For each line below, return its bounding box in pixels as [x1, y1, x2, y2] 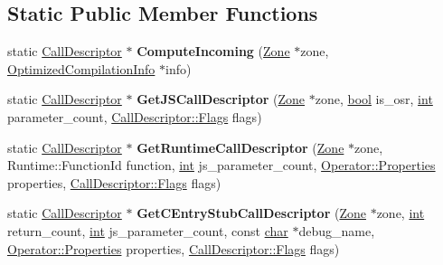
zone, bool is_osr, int [315, 90, 433, 109]
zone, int [376, 203, 425, 222]
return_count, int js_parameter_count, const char [7, 221, 288, 240]
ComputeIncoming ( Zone [137, 42, 290, 61]
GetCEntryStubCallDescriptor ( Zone [137, 203, 366, 222]
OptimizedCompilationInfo [7, 59, 156, 78]
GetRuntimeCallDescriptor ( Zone [137, 137, 344, 156]
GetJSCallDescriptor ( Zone [137, 90, 306, 109]
